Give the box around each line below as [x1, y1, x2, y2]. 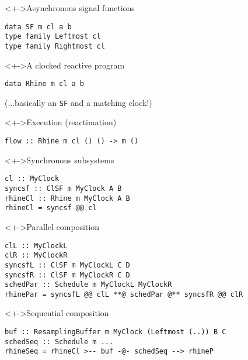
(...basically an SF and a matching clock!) [5, 96, 152, 108]
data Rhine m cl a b [5, 80, 85, 88]
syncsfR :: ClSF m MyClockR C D [5, 270, 130, 279]
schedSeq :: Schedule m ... [5, 337, 114, 346]
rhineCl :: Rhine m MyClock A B [5, 194, 130, 203]
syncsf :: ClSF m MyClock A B [5, 184, 122, 193]
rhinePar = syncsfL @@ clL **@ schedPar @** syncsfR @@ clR [5, 290, 243, 299]
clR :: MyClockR [5, 251, 68, 260]
